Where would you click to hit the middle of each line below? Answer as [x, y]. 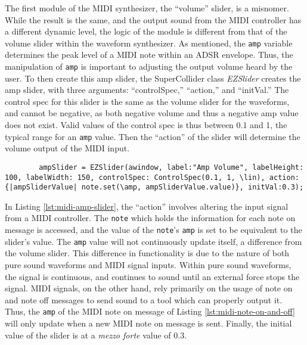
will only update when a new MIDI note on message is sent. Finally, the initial [148, 323]
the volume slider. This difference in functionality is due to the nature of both [147, 253]
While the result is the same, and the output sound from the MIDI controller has [153, 19]
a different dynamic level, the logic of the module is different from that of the [146, 31]
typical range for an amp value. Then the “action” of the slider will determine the [153, 136]
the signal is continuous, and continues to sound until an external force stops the [152, 276]
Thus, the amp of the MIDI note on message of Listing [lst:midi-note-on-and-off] [150, 311]
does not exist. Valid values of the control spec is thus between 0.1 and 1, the [146, 125]
